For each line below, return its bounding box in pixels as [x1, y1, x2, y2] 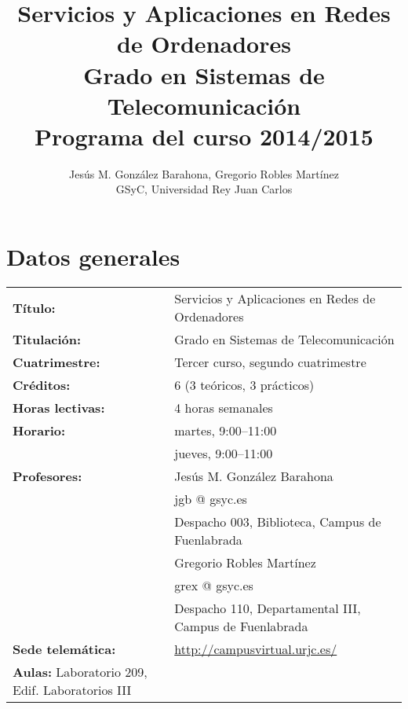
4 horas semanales [174, 399, 273, 417]
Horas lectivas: [13, 399, 105, 417]
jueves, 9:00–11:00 [174, 444, 273, 462]
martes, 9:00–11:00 [174, 421, 277, 439]
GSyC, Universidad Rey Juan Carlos [115, 181, 293, 197]
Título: [13, 298, 56, 317]
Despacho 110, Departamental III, [174, 599, 361, 617]
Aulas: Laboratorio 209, [13, 663, 148, 681]
